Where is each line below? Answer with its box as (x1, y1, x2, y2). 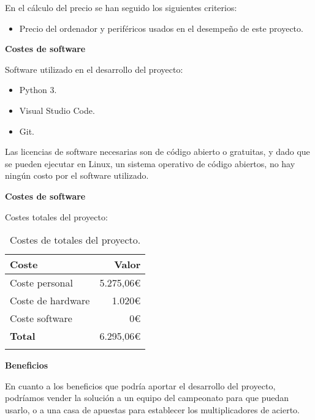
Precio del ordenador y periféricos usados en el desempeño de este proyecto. (19, 21, 303, 34)
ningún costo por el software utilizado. (5, 169, 149, 182)
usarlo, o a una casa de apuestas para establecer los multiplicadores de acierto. (5, 403, 300, 416)
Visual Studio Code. (19, 103, 95, 116)
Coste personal (10, 276, 73, 290)
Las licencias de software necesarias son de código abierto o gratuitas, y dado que (5, 145, 310, 158)
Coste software (10, 311, 72, 326)
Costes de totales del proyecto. (10, 233, 141, 247)
